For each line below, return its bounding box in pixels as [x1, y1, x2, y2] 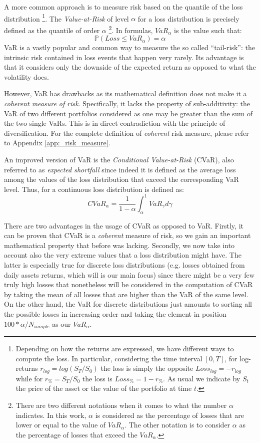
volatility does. [4, 71, 49, 82]
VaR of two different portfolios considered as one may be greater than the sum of [4, 108, 253, 118]
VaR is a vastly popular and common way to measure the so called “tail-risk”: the [4, 42, 255, 53]
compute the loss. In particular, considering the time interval [15, 353, 202, 363]
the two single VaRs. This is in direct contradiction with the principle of [4, 118, 225, 128]
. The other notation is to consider [124, 419, 230, 430]
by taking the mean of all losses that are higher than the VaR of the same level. [4, 289, 248, 299]
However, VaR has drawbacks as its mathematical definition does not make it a [4, 88, 247, 99]
